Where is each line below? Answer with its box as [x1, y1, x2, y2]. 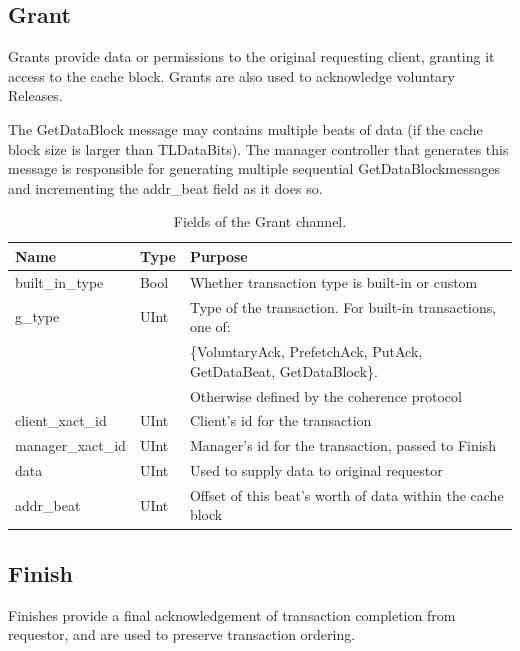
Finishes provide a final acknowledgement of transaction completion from [8, 604, 456, 625]
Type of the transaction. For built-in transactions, [189, 296, 497, 317]
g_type [15, 306, 60, 327]
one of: [189, 316, 231, 337]
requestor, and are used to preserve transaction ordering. [8, 624, 356, 645]
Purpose [189, 245, 248, 266]
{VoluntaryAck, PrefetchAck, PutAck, [189, 341, 423, 362]
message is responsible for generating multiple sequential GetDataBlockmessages [8, 158, 501, 179]
